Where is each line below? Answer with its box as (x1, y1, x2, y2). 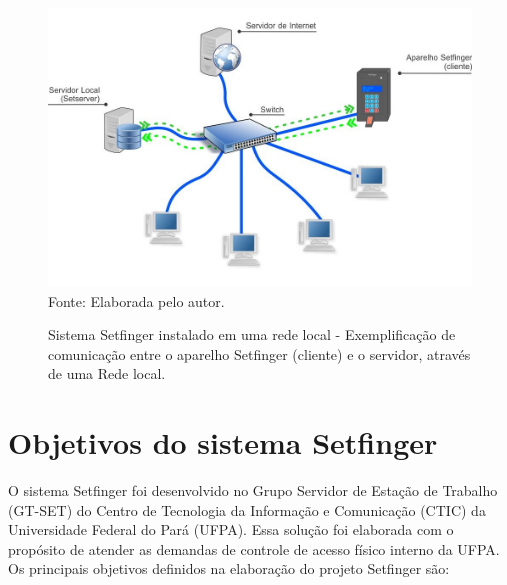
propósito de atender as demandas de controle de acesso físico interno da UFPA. (8, 538, 500, 559)
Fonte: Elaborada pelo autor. (48, 290, 225, 311)
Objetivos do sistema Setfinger (8, 422, 438, 463)
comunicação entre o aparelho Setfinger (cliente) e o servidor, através (48, 343, 471, 364)
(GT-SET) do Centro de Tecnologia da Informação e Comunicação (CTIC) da (8, 499, 486, 520)
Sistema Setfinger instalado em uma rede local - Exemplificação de (48, 324, 456, 345)
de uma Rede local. (48, 363, 166, 384)
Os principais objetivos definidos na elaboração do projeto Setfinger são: (8, 558, 450, 579)
